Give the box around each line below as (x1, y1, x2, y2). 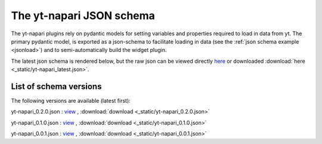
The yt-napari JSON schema (11, 9, 155, 22)
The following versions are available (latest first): (11, 97, 131, 105)
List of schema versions (11, 81, 102, 91)
